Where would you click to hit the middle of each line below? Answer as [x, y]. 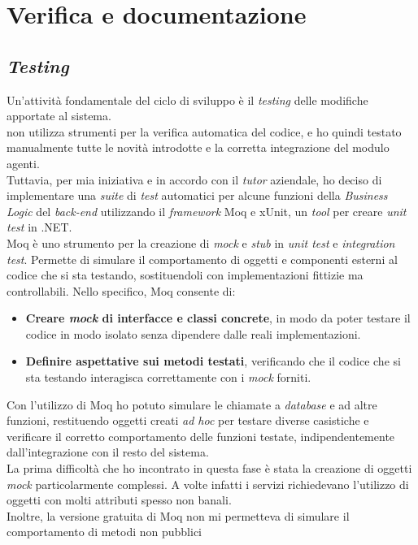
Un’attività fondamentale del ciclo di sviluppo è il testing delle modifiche [187, 99]
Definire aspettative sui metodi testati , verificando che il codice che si [213, 361]
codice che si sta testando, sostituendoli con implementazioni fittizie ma [185, 275]
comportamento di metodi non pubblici [104, 532]
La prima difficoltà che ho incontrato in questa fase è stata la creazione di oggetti [209, 468]
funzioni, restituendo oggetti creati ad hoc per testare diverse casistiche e [188, 420]
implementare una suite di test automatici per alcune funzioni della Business [197, 195]
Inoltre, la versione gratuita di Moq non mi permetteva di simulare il [178, 515]
